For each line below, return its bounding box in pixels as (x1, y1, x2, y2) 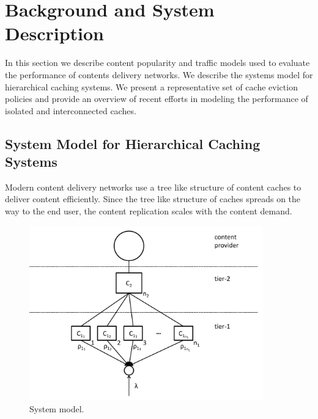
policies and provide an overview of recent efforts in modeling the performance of (5, 92, 308, 105)
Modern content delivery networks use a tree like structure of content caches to (5, 180, 301, 193)
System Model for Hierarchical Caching (5, 134, 261, 153)
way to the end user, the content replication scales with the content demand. (5, 205, 292, 217)
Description (5, 21, 105, 46)
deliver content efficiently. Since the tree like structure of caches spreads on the (5, 192, 301, 205)
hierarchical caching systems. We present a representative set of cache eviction (5, 80, 298, 93)
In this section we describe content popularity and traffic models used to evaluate (5, 56, 310, 69)
